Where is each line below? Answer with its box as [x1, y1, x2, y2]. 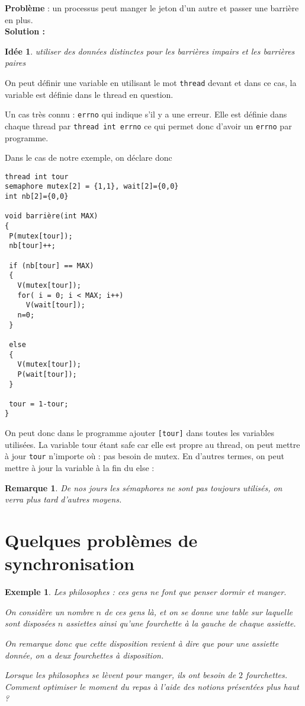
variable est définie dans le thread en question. [5, 88, 174, 100]
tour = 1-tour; [9, 399, 69, 408]
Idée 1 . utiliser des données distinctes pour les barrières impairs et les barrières [5, 44, 295, 57]
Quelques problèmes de [5, 528, 198, 552]
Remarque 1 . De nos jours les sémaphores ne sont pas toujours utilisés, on [5, 481, 282, 494]
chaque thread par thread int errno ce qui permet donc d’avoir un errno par [5, 119, 292, 132]
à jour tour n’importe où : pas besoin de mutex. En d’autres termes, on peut [5, 450, 284, 462]
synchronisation [5, 551, 134, 575]
